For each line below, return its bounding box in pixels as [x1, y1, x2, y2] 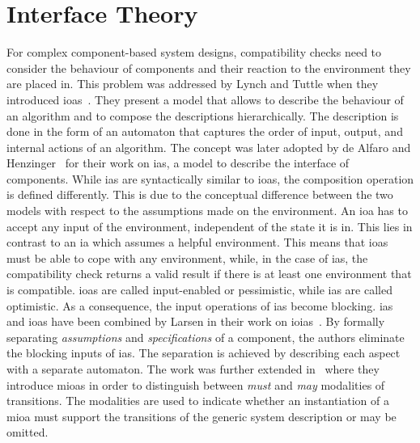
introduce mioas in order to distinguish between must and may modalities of [6, 376, 385, 393]
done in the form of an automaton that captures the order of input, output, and [6, 123, 403, 140]
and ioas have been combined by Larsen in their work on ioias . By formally [6, 313, 385, 330]
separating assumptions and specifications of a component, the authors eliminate [6, 328, 405, 345]
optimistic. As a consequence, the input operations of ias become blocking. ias [6, 297, 393, 314]
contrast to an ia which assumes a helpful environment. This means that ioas [6, 234, 388, 251]
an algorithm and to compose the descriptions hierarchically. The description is [6, 107, 399, 124]
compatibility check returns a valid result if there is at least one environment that [6, 265, 412, 282]
